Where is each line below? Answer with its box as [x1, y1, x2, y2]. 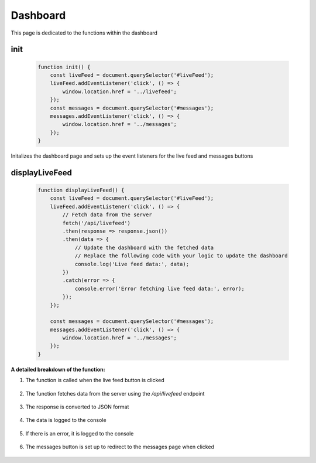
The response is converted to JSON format [25, 403, 129, 410]
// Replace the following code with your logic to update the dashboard [74, 253, 288, 259]
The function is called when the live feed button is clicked [25, 377, 165, 384]
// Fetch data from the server [62, 212, 152, 218]
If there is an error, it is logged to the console [25, 430, 134, 437]
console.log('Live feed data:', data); [74, 261, 190, 267]
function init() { [37, 63, 91, 70]
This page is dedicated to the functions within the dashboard [11, 29, 158, 36]
